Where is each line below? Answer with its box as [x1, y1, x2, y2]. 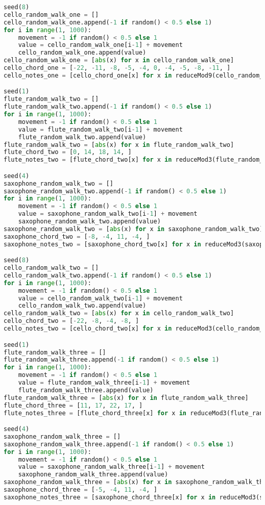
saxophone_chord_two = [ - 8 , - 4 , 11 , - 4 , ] [4, 233, 150, 240]
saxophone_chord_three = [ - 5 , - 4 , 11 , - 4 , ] [4, 486, 157, 494]
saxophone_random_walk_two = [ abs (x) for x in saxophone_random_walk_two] [4, 225, 263, 233]
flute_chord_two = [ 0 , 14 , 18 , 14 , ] [4, 148, 132, 156]
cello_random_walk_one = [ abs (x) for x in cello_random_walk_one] [4, 57, 234, 64]
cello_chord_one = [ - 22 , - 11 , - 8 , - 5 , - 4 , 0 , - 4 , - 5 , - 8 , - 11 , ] [4, 64, 231, 71]
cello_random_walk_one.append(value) [18, 49, 147, 57]
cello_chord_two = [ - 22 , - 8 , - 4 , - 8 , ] [4, 317, 139, 325]
